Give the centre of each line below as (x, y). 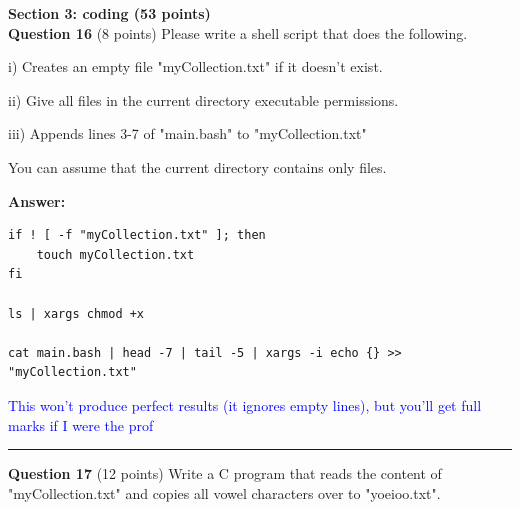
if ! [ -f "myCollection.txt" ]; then (137, 235)
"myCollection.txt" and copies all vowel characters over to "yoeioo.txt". (224, 492)
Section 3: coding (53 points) (109, 13)
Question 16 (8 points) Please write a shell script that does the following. (238, 32)
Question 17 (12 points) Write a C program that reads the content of (225, 473)
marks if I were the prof (81, 424)
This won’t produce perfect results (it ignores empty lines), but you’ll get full (245, 404)
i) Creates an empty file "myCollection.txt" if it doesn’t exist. (195, 66)
